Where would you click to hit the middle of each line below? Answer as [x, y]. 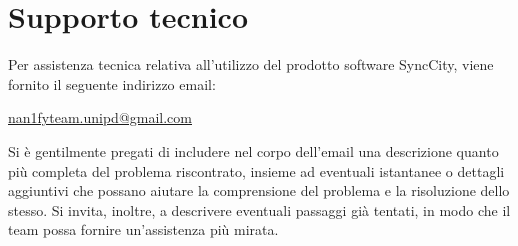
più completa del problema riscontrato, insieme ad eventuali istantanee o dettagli [256, 170]
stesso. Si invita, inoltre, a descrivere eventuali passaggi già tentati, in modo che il [259, 209]
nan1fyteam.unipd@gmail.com [100, 117]
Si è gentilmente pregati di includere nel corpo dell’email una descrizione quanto [253, 150]
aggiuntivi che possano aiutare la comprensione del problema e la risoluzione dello [259, 190]
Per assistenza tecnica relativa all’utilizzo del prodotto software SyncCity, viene [251, 64]
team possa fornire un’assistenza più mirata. [143, 229]
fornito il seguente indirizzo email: [112, 83]
